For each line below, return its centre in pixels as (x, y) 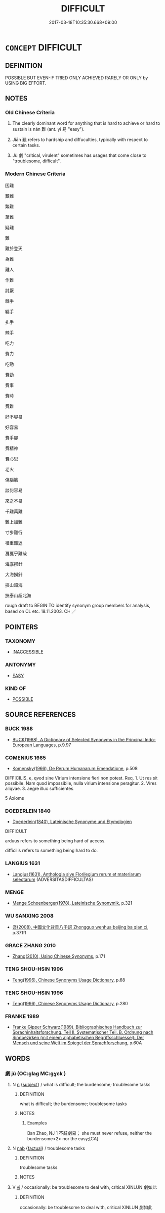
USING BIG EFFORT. (26, 83)
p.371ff (19, 933)
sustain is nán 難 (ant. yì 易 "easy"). (48, 129)
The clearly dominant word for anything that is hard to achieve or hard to (86, 123)
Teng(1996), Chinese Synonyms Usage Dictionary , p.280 (70, 1004)
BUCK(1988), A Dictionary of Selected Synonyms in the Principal (78, 739)
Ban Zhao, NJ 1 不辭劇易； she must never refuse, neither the (89, 1133)
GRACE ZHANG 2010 (30, 946)
